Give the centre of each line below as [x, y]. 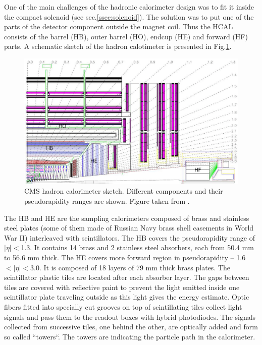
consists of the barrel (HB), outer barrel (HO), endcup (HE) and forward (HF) [126, 36]
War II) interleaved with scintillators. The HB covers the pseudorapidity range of [129, 237]
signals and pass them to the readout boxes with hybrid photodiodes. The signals [130, 317]
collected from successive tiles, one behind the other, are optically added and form [131, 327]
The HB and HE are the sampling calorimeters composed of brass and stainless [127, 218]
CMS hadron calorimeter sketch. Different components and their [124, 191]
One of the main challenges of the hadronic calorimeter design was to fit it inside [129, 7]
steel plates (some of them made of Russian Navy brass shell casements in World [129, 228]
